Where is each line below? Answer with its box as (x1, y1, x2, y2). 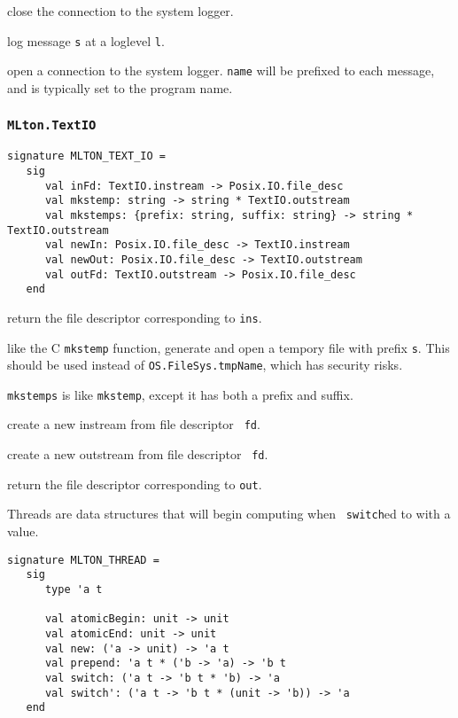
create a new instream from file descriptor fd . (7, 415, 260, 433)
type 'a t (44, 583, 103, 596)
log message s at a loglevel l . (7, 31, 165, 50)
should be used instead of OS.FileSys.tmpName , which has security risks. (7, 355, 403, 374)
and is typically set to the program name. (7, 78, 233, 97)
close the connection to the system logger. (7, 2, 234, 20)
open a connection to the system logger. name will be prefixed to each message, (7, 61, 435, 80)
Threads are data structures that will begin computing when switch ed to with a (7, 504, 451, 523)
